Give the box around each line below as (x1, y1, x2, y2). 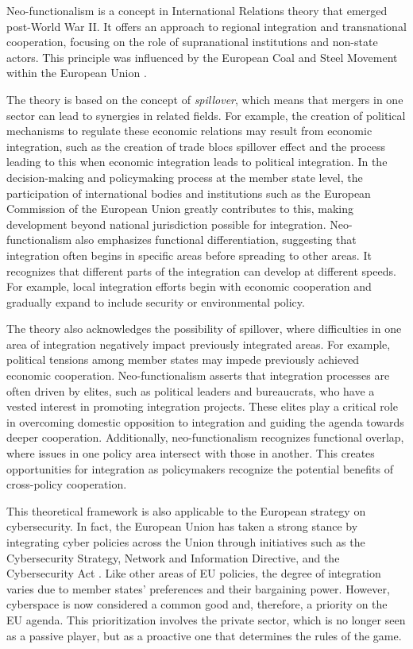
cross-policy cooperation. (6, 476, 127, 493)
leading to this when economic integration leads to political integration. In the (6, 153, 388, 170)
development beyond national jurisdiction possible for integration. (6, 215, 326, 232)
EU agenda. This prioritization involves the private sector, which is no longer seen (6, 611, 406, 628)
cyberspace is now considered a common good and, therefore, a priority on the (6, 596, 388, 612)
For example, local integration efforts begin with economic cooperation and (6, 278, 372, 295)
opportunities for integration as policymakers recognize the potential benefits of (6, 460, 394, 477)
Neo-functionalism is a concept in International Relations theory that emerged (6, 2, 388, 18)
